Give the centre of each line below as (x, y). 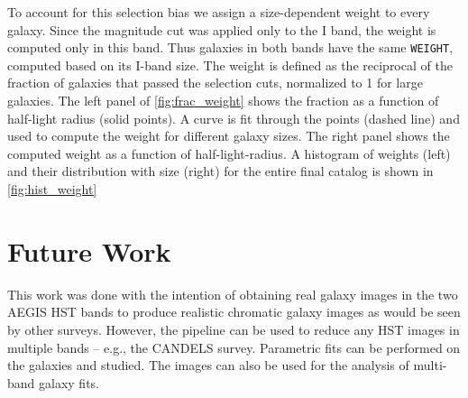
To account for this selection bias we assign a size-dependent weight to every (219, 12)
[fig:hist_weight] (52, 189)
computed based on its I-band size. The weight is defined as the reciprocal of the (230, 65)
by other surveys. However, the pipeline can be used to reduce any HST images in (234, 329)
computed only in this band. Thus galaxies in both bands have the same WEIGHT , (230, 47)
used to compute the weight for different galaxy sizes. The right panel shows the (229, 136)
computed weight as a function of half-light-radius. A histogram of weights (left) (229, 153)
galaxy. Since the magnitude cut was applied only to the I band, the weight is (222, 29)
